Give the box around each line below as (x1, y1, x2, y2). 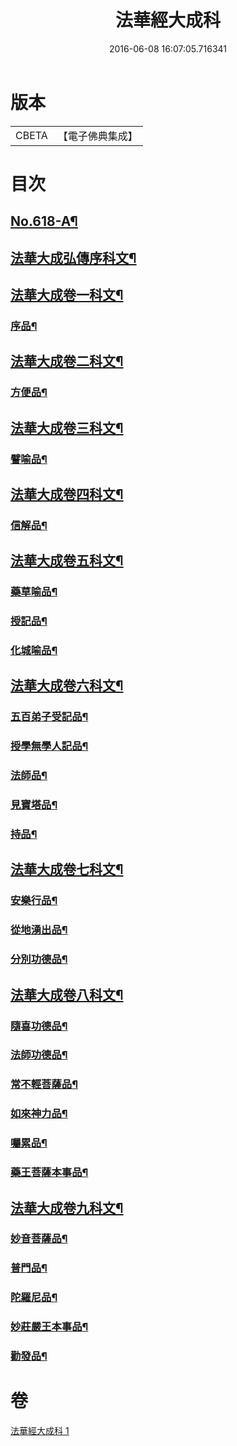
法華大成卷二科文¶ (10, 353, 124, 370)
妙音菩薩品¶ (10, 1232, 68, 1246)
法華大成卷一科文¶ (10, 287, 124, 304)
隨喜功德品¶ (10, 1019, 68, 1033)
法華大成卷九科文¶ (10, 1199, 124, 1216)
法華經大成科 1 (10, 1425, 70, 1437)
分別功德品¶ (10, 952, 68, 966)
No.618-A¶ (10, 213, 78, 230)
